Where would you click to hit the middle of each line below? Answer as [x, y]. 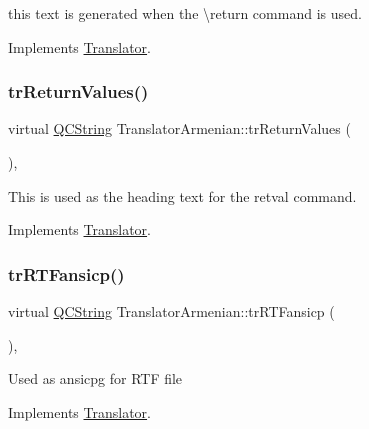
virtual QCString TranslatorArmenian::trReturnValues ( [179, 128]
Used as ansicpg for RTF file [95, 378]
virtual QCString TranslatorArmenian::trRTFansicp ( [171, 311]
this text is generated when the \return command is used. [185, 13]
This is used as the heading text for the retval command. [182, 195]
